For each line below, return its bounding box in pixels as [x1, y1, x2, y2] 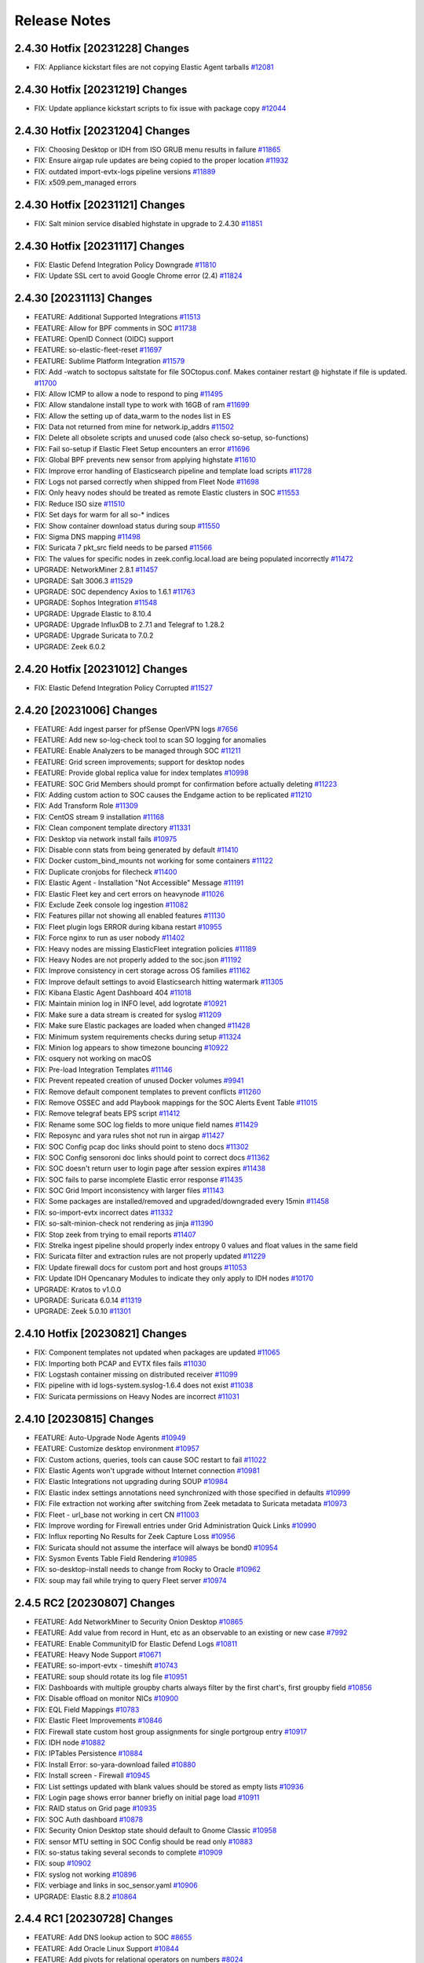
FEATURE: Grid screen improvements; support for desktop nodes [34, 757, 245, 766]
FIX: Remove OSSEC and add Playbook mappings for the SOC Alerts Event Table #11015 [34, 1098, 318, 1107]
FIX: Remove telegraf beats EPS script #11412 [34, 1109, 181, 1118]
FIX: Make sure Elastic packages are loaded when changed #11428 [34, 1021, 250, 1030]
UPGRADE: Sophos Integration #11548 [34, 598, 158, 608]
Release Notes [14, 12, 111, 29]
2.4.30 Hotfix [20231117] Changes [14, 239, 185, 253]
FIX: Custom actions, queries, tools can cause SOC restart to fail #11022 [34, 1455, 267, 1464]
